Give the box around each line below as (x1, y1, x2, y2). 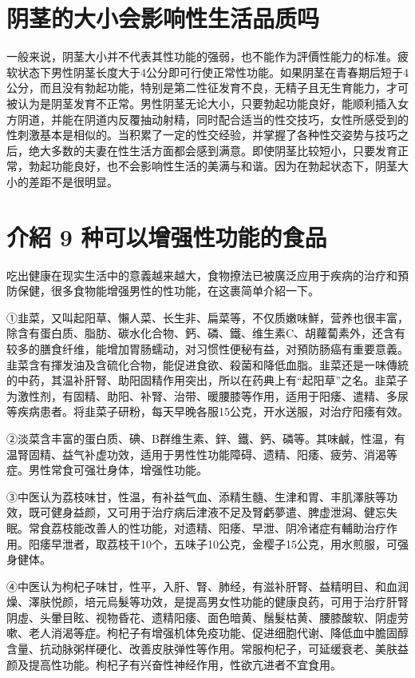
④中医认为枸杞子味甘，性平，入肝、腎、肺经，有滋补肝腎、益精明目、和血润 (6, 577, 409, 594)
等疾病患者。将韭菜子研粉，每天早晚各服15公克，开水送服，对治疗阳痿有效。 (6, 403, 409, 420)
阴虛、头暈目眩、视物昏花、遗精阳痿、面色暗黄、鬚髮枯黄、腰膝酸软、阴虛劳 (6, 608, 409, 625)
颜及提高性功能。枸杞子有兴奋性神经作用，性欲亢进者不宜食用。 (6, 656, 342, 672)
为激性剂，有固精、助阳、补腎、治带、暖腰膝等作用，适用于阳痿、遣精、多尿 (6, 387, 409, 404)
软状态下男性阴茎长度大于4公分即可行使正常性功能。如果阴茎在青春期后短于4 (6, 63, 409, 80)
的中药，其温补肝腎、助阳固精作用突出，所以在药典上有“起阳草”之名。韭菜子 (6, 372, 409, 389)
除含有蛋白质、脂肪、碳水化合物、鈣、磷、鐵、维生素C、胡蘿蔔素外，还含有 (6, 325, 406, 341)
